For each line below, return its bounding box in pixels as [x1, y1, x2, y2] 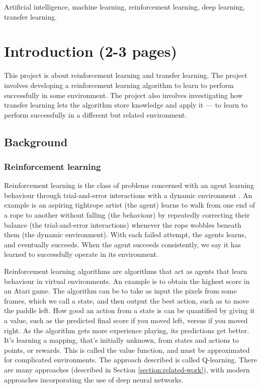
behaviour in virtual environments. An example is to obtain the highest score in [4, 275, 250, 286]
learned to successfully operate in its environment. [4, 249, 158, 259]
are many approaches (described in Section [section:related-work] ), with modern [4, 364, 250, 374]
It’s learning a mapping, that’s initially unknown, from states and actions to [4, 335, 239, 345]
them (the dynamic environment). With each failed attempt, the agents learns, [4, 229, 246, 240]
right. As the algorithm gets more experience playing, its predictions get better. [4, 325, 249, 335]
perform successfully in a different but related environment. [4, 109, 187, 120]
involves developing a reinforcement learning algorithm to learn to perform [4, 79, 234, 90]
